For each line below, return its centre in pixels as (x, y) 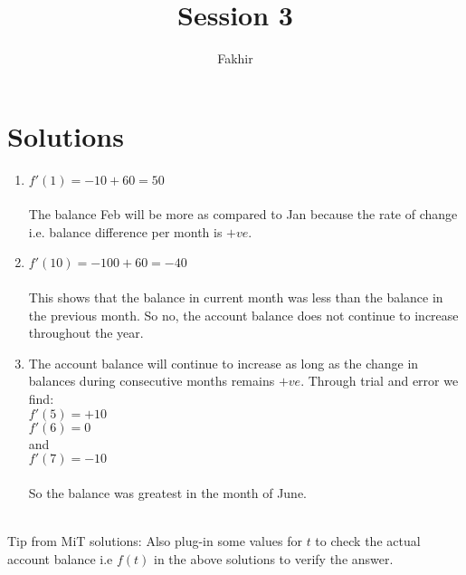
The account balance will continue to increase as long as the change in (223, 363)
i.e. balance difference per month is (125, 231)
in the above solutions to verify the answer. (274, 558)
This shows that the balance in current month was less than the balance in (236, 297)
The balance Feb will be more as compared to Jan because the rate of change (243, 214)
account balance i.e (60, 558)
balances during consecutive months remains (152, 381)
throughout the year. (86, 333)
